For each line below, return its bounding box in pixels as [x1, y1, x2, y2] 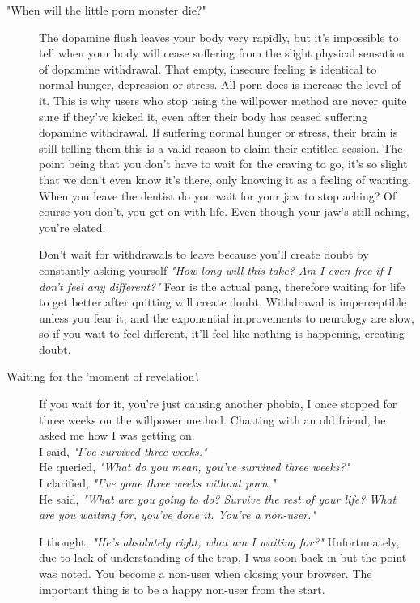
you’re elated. [39, 218, 106, 235]
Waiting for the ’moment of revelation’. [6, 368, 200, 385]
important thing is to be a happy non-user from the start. [39, 580, 325, 597]
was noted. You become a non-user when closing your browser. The [39, 565, 372, 581]
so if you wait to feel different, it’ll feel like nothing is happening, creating [39, 325, 405, 342]
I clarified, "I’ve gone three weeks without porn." [39, 474, 276, 491]
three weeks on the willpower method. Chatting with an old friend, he [39, 411, 386, 428]
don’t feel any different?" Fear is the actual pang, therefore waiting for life [39, 277, 405, 294]
